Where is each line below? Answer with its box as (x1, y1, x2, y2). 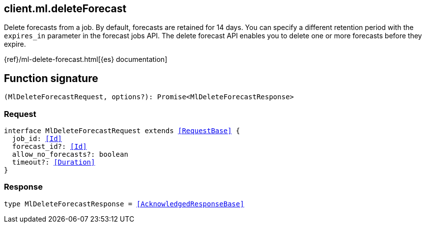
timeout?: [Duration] (12, 158, 95, 167)
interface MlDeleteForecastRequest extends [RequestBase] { (4, 127, 240, 135)
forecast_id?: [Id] (12, 142, 87, 151)
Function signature (4, 72, 98, 85)
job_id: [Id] (12, 135, 62, 143)
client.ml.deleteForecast (4, 2, 127, 15)
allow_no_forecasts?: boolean (12, 150, 128, 159)
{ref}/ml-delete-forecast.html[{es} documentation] (4, 55, 168, 64)
